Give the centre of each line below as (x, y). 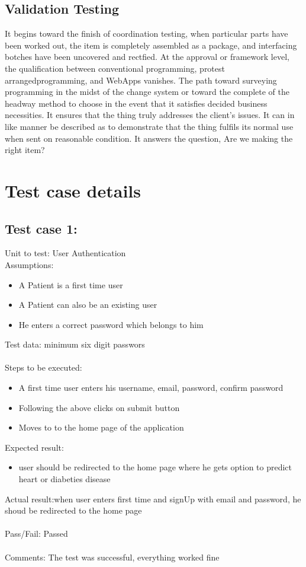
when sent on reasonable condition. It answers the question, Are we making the (149, 138)
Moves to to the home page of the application (101, 427)
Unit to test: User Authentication (65, 253)
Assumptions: (29, 264)
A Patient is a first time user (71, 284)
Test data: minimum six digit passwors (75, 344)
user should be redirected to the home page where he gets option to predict (155, 467)
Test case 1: (41, 228)
